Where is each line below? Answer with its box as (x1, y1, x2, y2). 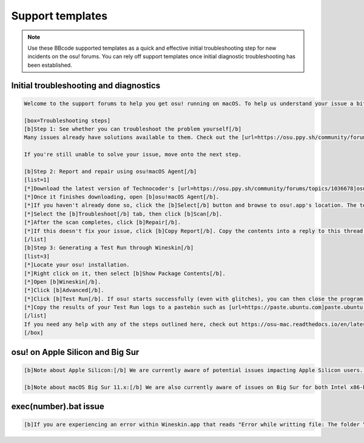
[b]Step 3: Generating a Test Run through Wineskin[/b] (24, 245, 194, 251)
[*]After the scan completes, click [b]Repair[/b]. (24, 219, 181, 226)
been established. (27, 61, 72, 69)
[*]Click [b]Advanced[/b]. (24, 287, 104, 294)
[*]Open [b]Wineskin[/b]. (24, 278, 101, 285)
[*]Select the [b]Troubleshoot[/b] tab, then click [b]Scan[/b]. (24, 210, 223, 217)
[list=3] (24, 252, 50, 260)
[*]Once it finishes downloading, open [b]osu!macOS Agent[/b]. (24, 194, 220, 200)
